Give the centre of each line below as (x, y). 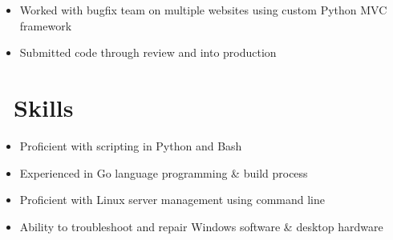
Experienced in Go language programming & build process (164, 172)
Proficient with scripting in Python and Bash (131, 145)
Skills (44, 107)
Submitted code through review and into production (148, 52)
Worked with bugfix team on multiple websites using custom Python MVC (203, 10)
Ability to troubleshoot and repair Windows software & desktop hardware (201, 226)
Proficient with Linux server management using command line (172, 200)
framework (46, 25)
